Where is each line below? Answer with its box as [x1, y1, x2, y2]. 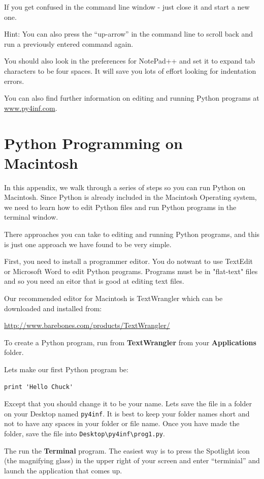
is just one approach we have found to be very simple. [4, 238, 172, 249]
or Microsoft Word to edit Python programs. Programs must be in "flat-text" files [4, 265, 258, 276]
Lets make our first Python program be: [4, 364, 128, 374]
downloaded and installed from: [4, 303, 102, 313]
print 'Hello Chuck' [4, 383, 74, 391]
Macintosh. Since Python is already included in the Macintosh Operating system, [4, 192, 257, 202]
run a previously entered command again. [4, 38, 134, 49]
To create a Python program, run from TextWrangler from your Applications [4, 337, 256, 347]
